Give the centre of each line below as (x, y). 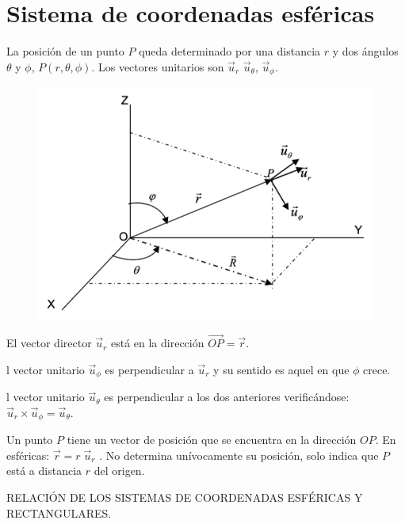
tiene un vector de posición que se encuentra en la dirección (212, 440)
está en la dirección (157, 343)
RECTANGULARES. (59, 513)
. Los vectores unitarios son (158, 66)
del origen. (119, 470)
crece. (377, 369)
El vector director (49, 343)
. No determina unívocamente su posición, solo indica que (239, 455)
